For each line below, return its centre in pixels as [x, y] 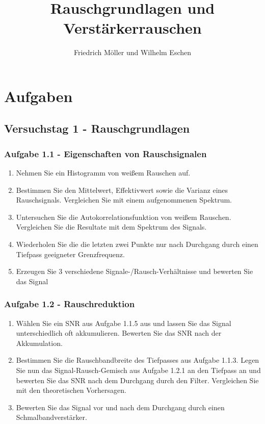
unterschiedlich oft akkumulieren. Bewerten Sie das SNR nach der [119, 333]
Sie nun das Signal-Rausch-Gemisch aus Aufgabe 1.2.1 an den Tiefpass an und [138, 370]
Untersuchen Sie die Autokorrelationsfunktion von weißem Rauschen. [124, 217]
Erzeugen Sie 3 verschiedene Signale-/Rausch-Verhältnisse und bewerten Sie [135, 271]
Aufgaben [38, 96]
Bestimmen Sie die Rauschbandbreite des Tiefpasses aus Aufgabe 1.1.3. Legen [138, 360]
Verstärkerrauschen [132, 28]
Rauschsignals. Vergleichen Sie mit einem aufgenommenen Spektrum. [124, 200]
